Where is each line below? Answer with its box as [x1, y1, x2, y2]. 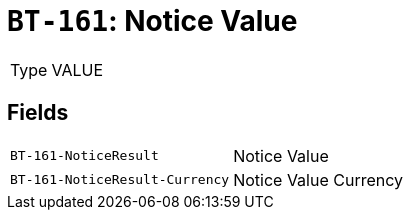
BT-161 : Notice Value [7, 4, 298, 38]
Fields [7, 100, 69, 126]
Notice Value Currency [233, 169, 404, 190]
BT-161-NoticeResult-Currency [10, 172, 230, 188]
